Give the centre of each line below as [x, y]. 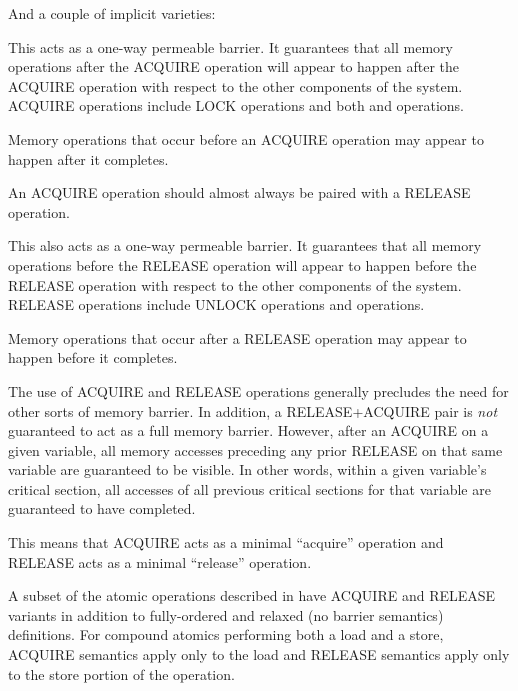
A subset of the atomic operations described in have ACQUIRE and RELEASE [252, 595]
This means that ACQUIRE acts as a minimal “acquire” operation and [226, 542]
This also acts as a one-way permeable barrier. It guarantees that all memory [245, 245]
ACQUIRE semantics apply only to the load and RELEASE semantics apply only [259, 654]
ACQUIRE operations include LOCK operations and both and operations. [236, 105]
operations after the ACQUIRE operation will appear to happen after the [234, 66]
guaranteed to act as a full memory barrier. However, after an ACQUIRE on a [248, 430]
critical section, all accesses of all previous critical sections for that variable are [249, 488]
